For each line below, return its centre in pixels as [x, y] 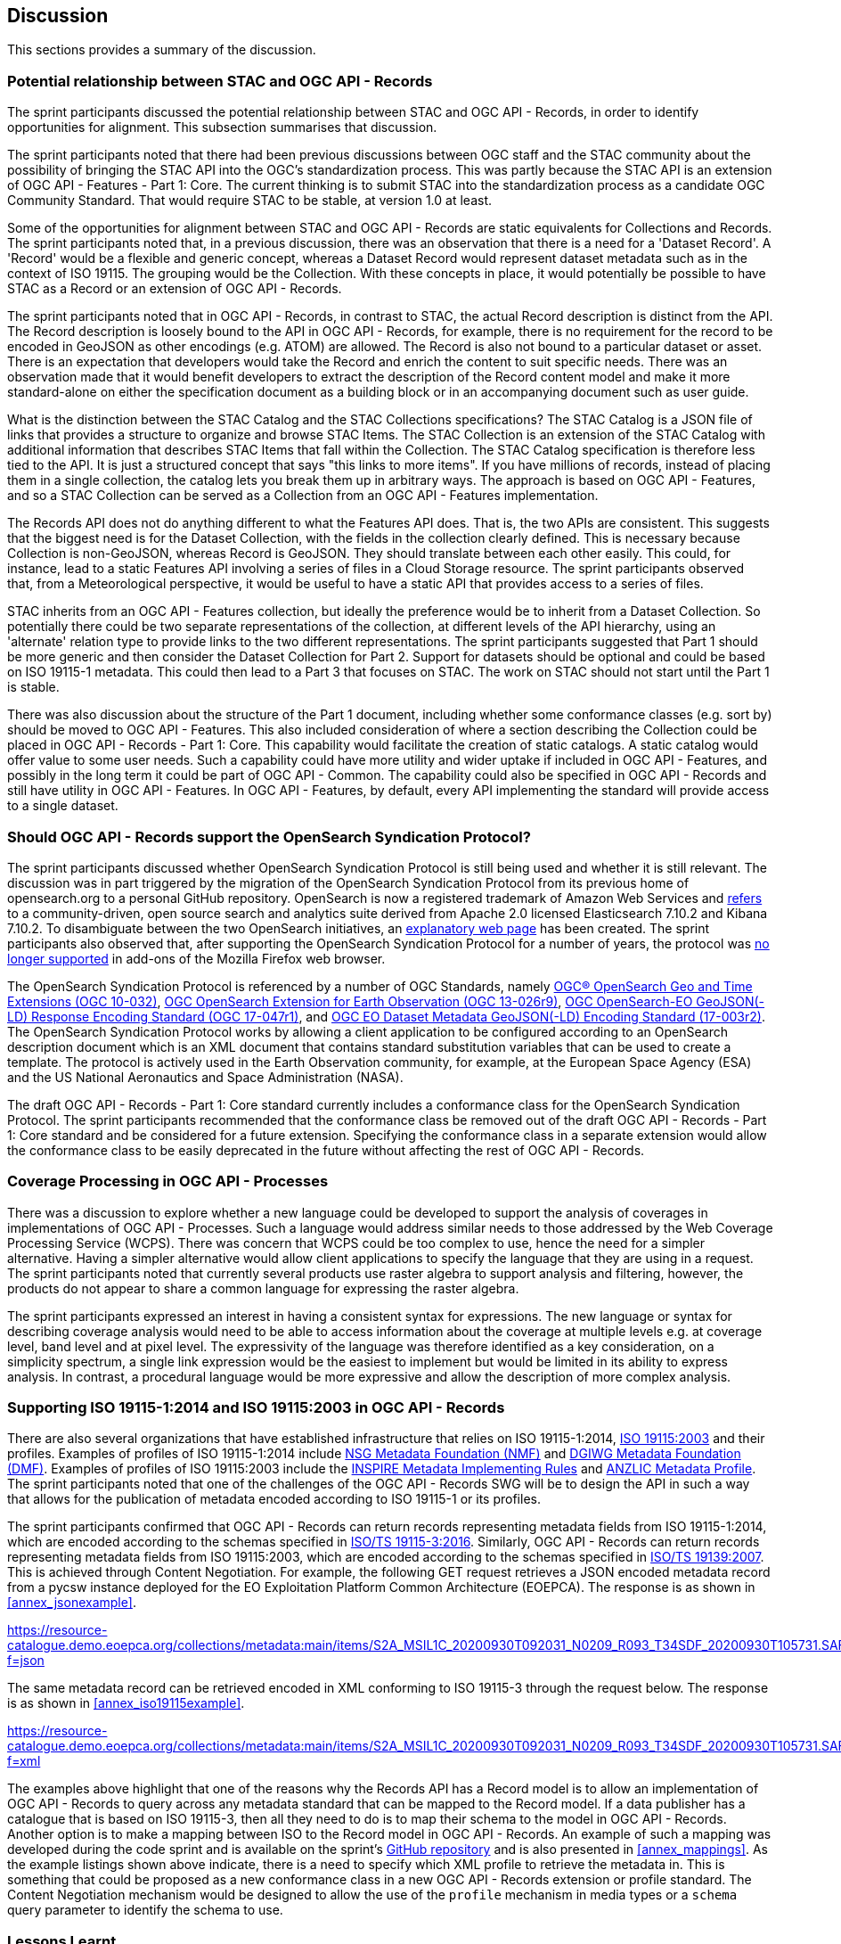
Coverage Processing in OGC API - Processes [168, 1181]
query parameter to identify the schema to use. [145, 1910]
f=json [26, 1661]
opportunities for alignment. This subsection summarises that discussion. [222, 127]
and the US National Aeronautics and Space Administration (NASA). [205, 1077]
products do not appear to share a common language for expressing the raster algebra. [263, 1288]
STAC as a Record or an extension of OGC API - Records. [175, 289]
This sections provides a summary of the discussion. [162, 50]
